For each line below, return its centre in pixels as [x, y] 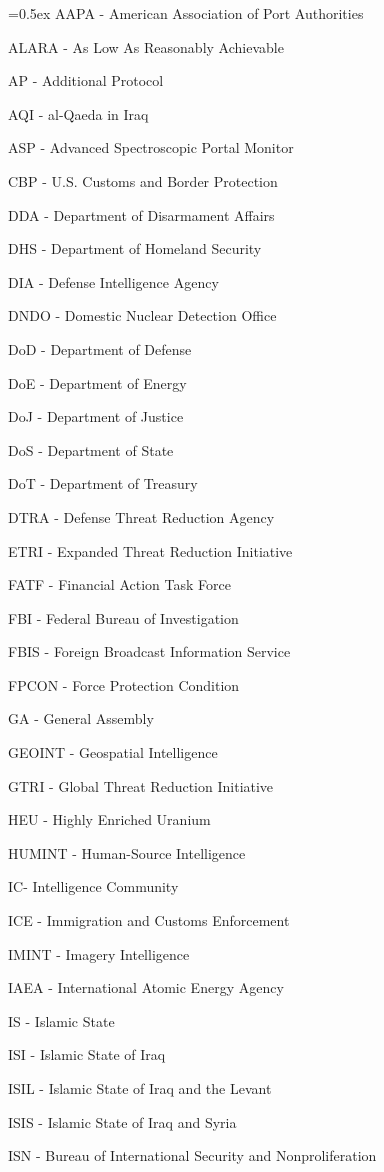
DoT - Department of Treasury [103, 483]
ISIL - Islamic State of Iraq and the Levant [140, 1088]
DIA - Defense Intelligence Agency [113, 281]
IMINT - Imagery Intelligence [99, 953]
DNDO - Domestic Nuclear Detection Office [142, 315]
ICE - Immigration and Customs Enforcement [149, 920]
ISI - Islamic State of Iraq [87, 1054]
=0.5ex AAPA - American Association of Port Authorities [186, 13]
